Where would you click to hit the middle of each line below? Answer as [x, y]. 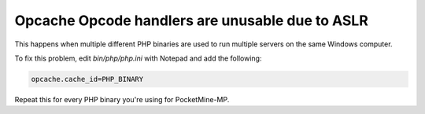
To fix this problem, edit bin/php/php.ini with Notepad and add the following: [138, 58]
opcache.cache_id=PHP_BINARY [87, 79]
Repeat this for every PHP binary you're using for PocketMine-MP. [122, 99]
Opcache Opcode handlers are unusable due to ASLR [192, 20]
